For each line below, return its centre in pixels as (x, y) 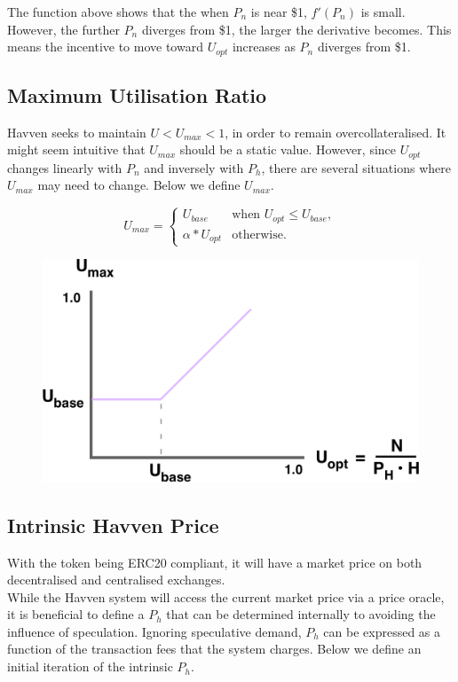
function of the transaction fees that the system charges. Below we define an (214, 649)
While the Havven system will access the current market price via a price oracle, (226, 596)
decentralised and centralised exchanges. (116, 580)
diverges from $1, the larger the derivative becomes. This (296, 29)
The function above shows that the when (118, 12)
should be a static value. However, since (288, 149)
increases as (264, 47)
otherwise (257, 235)
